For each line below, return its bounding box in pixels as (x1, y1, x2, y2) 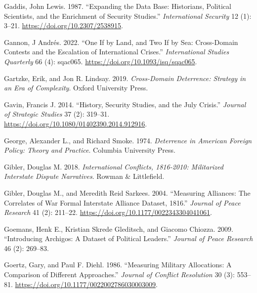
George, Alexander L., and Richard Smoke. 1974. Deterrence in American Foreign (4, 135, 252, 145)
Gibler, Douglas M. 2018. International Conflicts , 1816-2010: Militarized (4, 161, 223, 171)
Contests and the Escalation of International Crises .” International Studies (4, 46, 229, 57)
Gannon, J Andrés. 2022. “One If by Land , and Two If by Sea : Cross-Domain (4, 37, 238, 47)
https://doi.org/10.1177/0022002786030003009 (15, 279, 156, 289)
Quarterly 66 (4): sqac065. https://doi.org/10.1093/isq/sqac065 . (4, 56, 197, 66)
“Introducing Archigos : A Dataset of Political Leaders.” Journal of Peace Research (4, 233, 253, 244)
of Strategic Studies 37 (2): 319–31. (4, 109, 110, 119)
